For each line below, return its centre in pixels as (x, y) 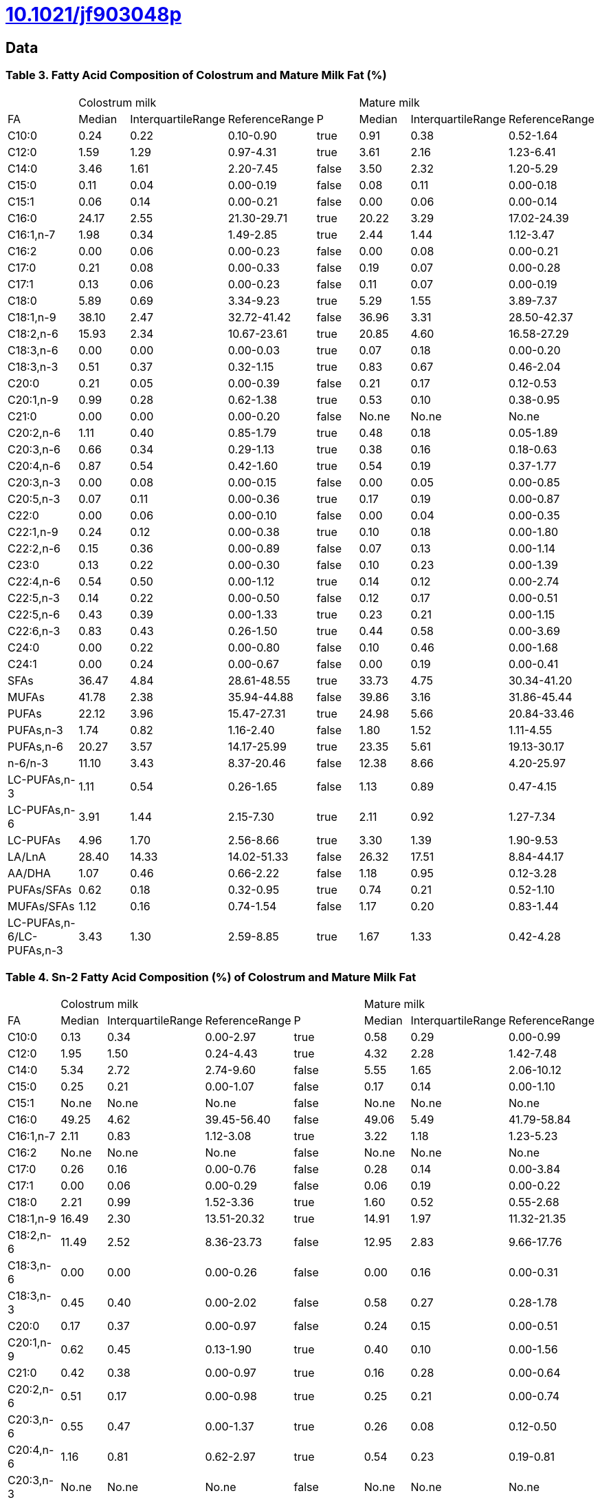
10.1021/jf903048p (94, 14)
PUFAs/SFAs (40, 889)
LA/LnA (27, 856)
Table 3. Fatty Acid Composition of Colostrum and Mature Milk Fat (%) (196, 75)
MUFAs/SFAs (41, 906)
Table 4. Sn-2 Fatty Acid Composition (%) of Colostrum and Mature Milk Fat (211, 977)
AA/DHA (29, 873)
